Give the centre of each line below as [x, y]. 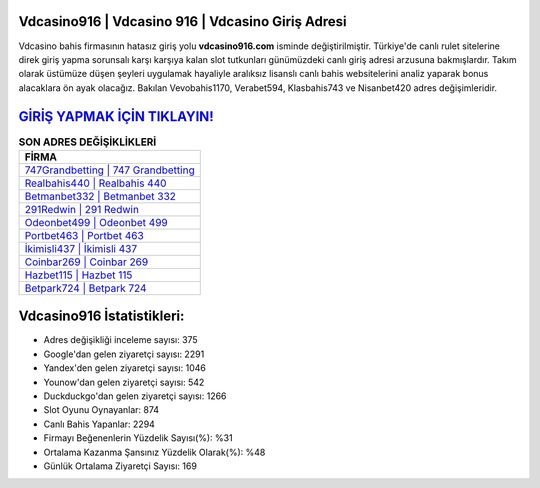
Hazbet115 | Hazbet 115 [78, 275]
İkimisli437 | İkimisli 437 [81, 248]
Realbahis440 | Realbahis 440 [95, 183]
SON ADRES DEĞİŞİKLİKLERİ [87, 142]
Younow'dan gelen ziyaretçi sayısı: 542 [124, 382]
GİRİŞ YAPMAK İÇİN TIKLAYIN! [116, 116]
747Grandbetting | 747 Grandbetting [109, 170]
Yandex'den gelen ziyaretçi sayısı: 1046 [125, 368]
